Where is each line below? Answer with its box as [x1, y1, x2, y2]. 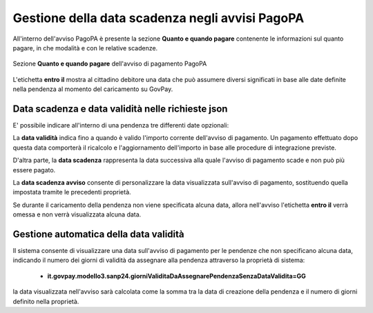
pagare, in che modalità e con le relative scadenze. [12, 43, 158, 52]
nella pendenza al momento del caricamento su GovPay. [12, 85, 173, 93]
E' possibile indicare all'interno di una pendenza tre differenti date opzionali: [12, 121, 229, 130]
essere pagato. [12, 165, 56, 174]
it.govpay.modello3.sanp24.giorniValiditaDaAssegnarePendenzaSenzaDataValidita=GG [47, 272, 307, 280]
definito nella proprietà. [12, 297, 79, 305]
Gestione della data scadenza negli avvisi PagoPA [12, 10, 305, 26]
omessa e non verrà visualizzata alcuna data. [12, 210, 142, 219]
